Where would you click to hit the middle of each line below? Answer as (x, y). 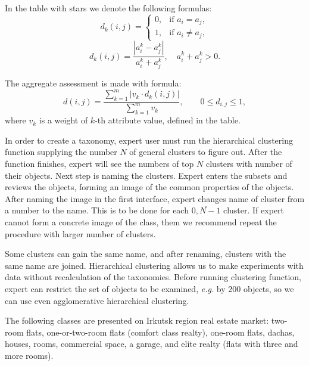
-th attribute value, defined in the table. (168, 120)
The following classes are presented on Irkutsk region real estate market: (137, 320)
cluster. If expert (253, 210)
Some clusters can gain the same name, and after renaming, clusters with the (146, 254)
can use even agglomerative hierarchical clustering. (97, 300)
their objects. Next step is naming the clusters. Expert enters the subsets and (146, 175)
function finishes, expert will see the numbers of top (99, 164)
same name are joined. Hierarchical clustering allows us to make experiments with (154, 265)
